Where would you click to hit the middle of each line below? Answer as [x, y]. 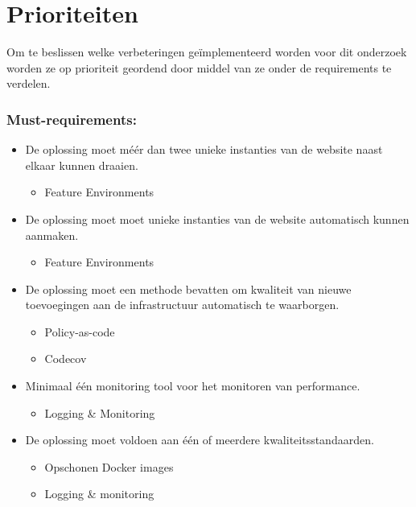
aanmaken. [52, 235]
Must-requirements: [72, 119]
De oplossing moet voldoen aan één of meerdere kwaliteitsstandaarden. [200, 440]
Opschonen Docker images [109, 466]
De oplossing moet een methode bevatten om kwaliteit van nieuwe [188, 289]
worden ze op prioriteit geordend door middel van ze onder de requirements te [199, 67]
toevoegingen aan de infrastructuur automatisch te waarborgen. [182, 305]
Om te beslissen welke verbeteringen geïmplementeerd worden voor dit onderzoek [207, 52]
